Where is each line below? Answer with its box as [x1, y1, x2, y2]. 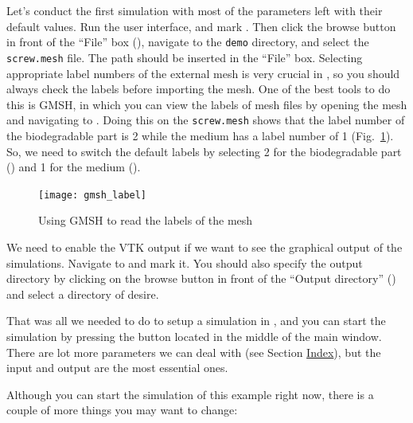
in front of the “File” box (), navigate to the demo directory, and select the [6, 33, 369, 50]
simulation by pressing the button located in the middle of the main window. [6, 327, 382, 344]
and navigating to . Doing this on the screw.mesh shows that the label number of [6, 112, 405, 128]
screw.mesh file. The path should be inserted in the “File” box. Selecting [6, 49, 363, 65]
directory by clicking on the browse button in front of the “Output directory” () [6, 270, 396, 287]
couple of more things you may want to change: [6, 401, 238, 418]
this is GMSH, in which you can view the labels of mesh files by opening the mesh [6, 96, 407, 112]
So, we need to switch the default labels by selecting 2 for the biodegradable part [6, 143, 402, 159]
